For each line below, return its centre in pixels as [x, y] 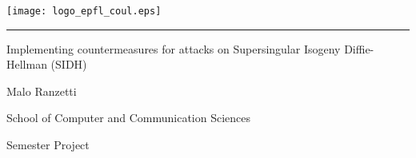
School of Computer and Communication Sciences [129, 118]
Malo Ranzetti [42, 91]
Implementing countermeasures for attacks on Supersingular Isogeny [174, 48]
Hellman [27, 64]
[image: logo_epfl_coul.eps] [84, 11]
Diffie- [359, 48]
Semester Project [48, 145]
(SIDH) [69, 64]
